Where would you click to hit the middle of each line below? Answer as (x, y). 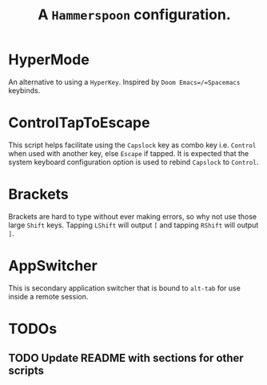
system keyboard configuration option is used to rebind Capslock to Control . (133, 162)
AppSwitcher (53, 266)
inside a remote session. (48, 296)
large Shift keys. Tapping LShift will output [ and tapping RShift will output (133, 225)
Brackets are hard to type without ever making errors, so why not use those (133, 216)
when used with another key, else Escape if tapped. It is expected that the (129, 153)
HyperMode (49, 60)
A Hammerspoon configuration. (134, 15)
